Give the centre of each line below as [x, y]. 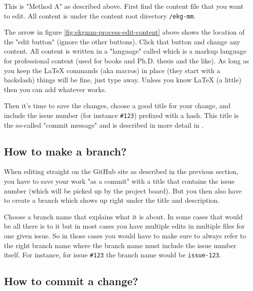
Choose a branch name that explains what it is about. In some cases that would [123, 216]
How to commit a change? [71, 281]
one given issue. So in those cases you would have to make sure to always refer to [125, 236]
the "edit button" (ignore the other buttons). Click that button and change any [122, 41]
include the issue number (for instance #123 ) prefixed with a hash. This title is [121, 115]
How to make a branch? [65, 151]
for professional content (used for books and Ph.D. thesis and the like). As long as [126, 61]
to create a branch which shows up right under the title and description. [112, 200]
